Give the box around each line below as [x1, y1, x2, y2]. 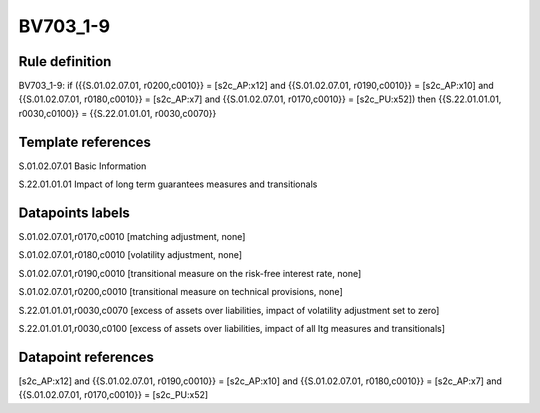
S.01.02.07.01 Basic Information [18, 160, 147, 172]
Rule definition [18, 53, 112, 70]
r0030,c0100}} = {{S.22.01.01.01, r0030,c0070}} [18, 107, 217, 119]
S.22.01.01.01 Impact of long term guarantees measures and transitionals [18, 178, 318, 190]
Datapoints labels [18, 204, 130, 221]
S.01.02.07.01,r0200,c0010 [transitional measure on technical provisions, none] [18, 286, 344, 298]
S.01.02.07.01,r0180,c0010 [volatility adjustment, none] [18, 249, 243, 261]
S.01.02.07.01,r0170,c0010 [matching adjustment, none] [18, 231, 246, 243]
